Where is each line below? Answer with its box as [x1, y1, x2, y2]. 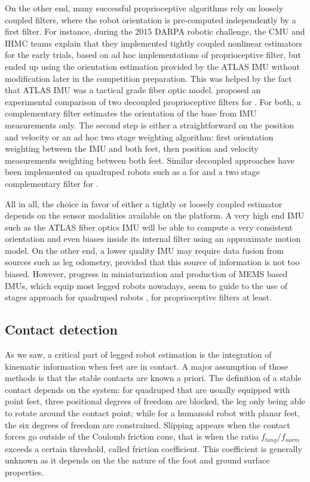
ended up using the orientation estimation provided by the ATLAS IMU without [5, 60, 300, 72]
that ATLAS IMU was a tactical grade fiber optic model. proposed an [5, 84, 261, 96]
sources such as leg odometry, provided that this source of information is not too [5, 256, 300, 268]
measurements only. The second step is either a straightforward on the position [5, 118, 294, 131]
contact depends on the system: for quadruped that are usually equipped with [5, 383, 290, 395]
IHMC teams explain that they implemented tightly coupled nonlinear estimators [5, 36, 303, 49]
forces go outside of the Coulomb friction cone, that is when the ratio [5, 430, 259, 443]
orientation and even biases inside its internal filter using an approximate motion [5, 232, 301, 245]
